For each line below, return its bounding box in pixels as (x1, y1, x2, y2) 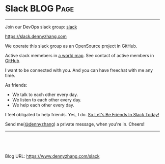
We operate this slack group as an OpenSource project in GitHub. (5, 43, 137, 49)
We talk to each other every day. (12, 92, 78, 98)
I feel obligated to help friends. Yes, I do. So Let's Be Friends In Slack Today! (5, 111, 160, 117)
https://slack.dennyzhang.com (5, 33, 67, 39)
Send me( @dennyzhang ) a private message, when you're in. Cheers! (5, 121, 145, 127)
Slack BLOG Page (5, 3, 74, 14)
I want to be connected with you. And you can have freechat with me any (5, 67, 153, 73)
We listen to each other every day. (12, 97, 82, 102)
